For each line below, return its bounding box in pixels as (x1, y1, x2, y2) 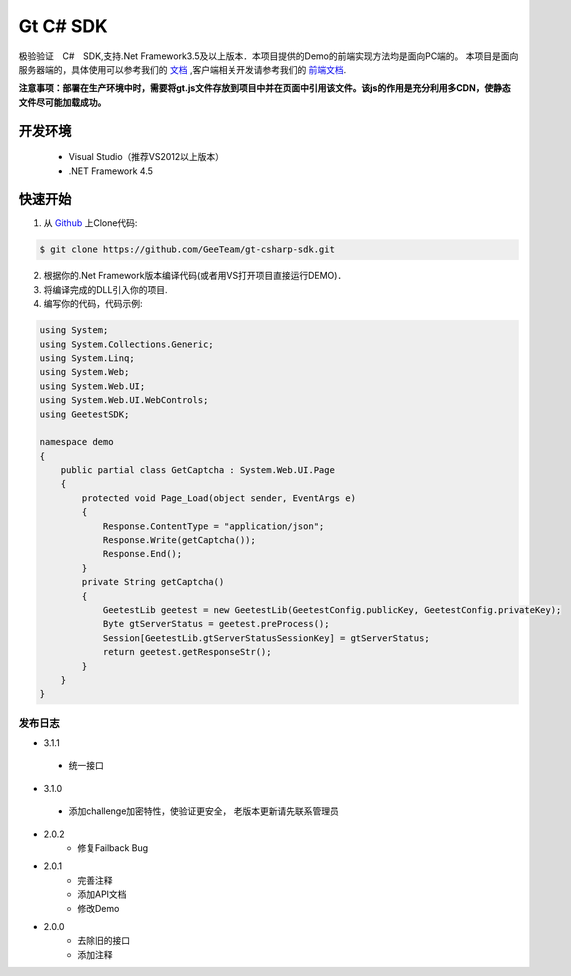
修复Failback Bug (77, 842, 149, 854)
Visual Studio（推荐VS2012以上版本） (68, 151, 225, 163)
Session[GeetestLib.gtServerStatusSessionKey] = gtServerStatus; (102, 632, 430, 644)
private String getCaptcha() (81, 576, 225, 588)
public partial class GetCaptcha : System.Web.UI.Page (60, 465, 335, 476)
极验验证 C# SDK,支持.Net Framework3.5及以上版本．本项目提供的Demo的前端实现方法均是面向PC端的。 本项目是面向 (18, 50, 519, 62)
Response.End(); (102, 548, 183, 560)
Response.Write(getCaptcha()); (102, 535, 257, 546)
